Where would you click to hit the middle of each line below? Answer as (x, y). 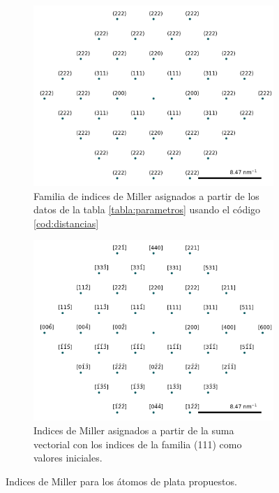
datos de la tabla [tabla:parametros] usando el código (147, 209)
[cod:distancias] (66, 223)
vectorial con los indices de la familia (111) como (138, 444)
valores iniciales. (68, 458)
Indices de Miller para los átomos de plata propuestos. (121, 481)
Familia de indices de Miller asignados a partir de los (146, 195)
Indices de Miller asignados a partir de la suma (134, 430)
